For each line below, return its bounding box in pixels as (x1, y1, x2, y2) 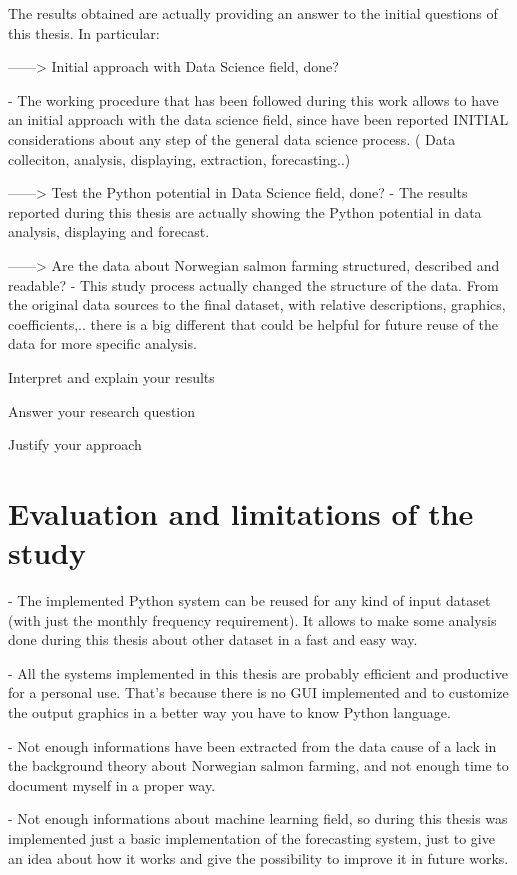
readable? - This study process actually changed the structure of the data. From (8, 274, 499, 295)
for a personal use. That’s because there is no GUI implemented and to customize (8, 682, 509, 703)
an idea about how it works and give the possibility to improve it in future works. (8, 847, 509, 868)
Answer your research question (8, 400, 196, 421)
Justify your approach (8, 434, 142, 455)
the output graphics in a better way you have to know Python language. (8, 701, 451, 722)
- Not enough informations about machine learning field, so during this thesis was (8, 808, 508, 829)
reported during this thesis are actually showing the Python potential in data (8, 201, 482, 222)
